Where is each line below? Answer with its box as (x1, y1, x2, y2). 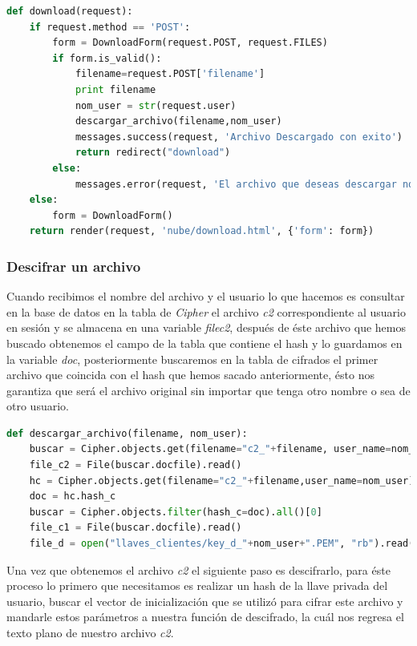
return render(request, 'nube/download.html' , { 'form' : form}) (29, 225, 374, 237)
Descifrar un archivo (6, 256, 141, 276)
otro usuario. (6, 398, 69, 414)
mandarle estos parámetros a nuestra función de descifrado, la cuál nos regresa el (6, 608, 404, 625)
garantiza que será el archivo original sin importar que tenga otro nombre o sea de (6, 382, 411, 398)
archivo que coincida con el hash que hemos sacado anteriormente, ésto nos (6, 366, 374, 383)
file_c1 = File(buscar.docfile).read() (29, 522, 242, 534)
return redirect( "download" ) (75, 147, 231, 159)
